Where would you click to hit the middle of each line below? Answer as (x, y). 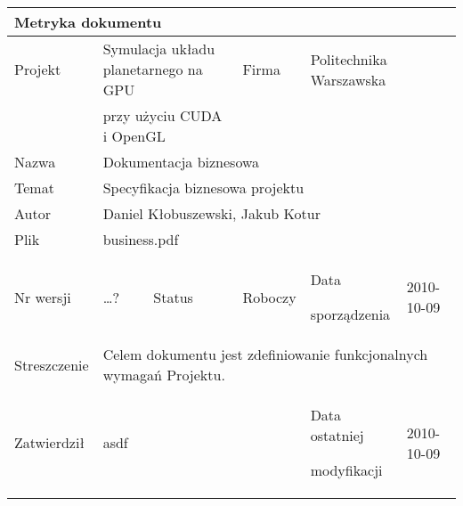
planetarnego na (153, 69)
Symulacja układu (159, 49)
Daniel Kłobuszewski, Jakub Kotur (211, 213)
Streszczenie (52, 364)
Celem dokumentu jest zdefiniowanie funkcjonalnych (265, 354)
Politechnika (349, 59)
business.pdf (141, 239)
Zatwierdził (49, 442)
